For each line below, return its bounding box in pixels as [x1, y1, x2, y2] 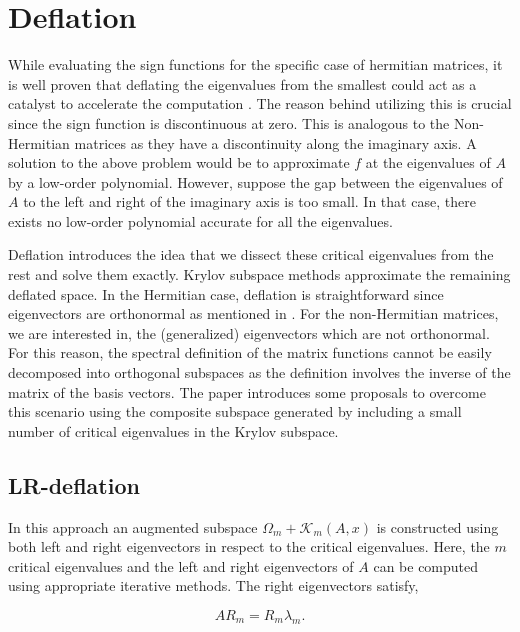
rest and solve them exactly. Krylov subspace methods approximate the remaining [8, 264, 511, 285]
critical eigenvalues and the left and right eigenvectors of [8, 555, 354, 576]
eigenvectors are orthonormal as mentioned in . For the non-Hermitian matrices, [8, 303, 499, 324]
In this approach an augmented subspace [8, 516, 258, 537]
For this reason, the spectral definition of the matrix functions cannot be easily [8, 342, 492, 363]
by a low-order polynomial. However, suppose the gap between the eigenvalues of [8, 171, 503, 192]
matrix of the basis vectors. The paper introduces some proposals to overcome [8, 381, 486, 402]
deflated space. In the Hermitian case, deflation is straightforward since [8, 283, 444, 304]
